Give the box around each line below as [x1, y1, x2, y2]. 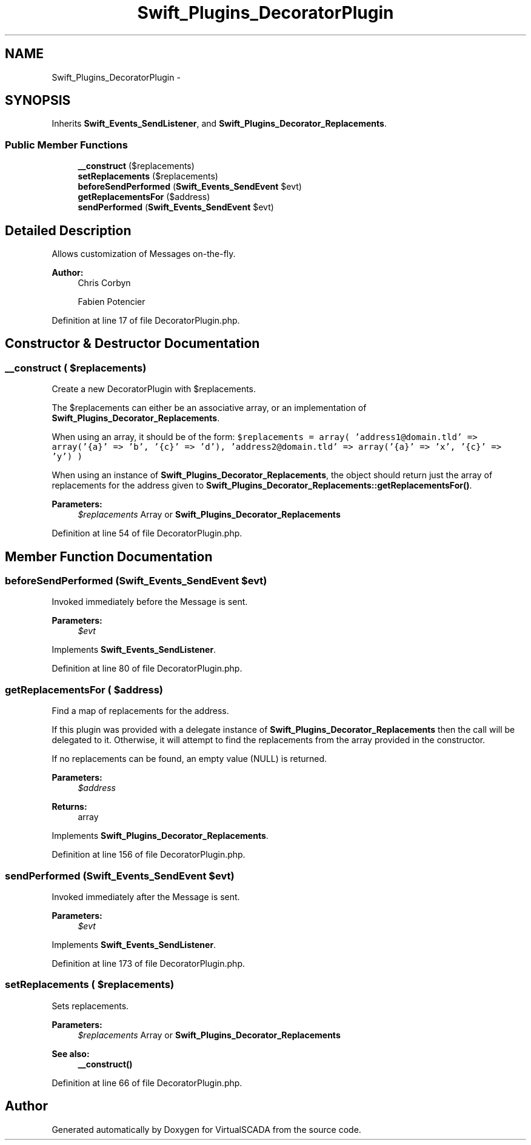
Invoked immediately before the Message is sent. [52, 596, 248, 607]
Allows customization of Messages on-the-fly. [52, 249, 236, 259]
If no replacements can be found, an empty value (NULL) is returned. [52, 753, 327, 764]
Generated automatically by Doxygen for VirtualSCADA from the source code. [52, 1124, 361, 1135]
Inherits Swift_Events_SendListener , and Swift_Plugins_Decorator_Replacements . [52, 118, 387, 129]
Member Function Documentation [5, 549, 213, 564]
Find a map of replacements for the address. [52, 706, 229, 716]
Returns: [52, 801, 87, 812]
